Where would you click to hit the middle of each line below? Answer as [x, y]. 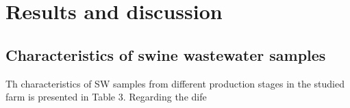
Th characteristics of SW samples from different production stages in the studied [175, 83]
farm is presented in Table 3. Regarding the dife [106, 97]
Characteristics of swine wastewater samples [166, 54]
